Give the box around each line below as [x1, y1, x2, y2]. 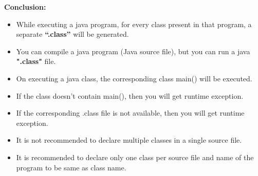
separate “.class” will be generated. [16, 29, 129, 39]
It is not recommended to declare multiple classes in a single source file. [16, 135, 242, 145]
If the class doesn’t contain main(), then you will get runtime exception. [16, 90, 244, 101]
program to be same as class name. [16, 162, 126, 172]
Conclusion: [4, 2, 46, 12]
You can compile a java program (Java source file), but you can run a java [16, 46, 250, 56]
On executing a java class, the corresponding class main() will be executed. [16, 73, 252, 83]
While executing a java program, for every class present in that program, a [16, 18, 252, 29]
